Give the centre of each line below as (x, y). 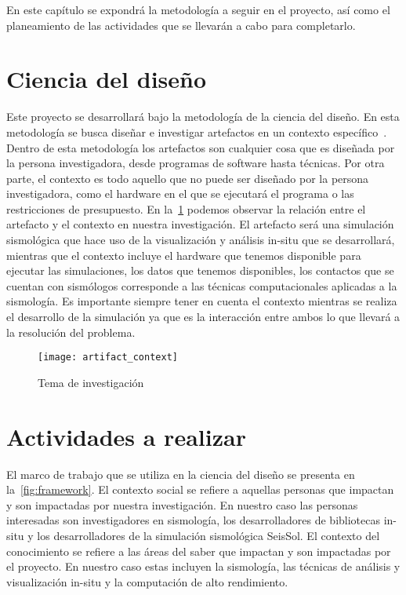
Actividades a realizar (126, 436)
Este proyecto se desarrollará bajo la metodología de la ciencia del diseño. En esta (203, 117)
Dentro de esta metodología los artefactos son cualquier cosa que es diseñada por (201, 147)
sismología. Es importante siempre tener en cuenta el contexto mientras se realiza (202, 301)
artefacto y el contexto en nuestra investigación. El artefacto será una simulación (200, 224)
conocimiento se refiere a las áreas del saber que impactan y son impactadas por (199, 551)
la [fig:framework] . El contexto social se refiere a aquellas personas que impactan (200, 489)
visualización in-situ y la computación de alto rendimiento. (147, 581)
